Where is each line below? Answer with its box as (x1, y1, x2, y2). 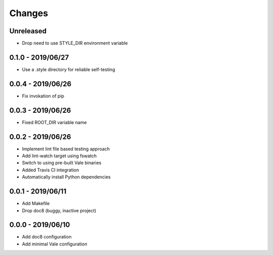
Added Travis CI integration (22, 167, 79, 173)
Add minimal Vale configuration (22, 241, 87, 247)
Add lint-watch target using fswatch (22, 153, 97, 159)
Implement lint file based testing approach (22, 146, 110, 152)
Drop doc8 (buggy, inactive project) (22, 207, 97, 214)
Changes (9, 8, 48, 19)
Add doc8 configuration (22, 234, 72, 240)
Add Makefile (22, 201, 50, 207)
